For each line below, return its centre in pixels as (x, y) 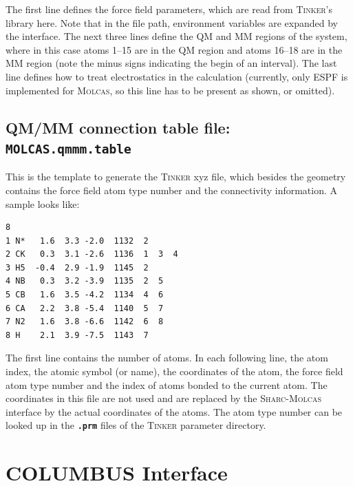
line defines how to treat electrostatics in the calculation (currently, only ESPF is (177, 76)
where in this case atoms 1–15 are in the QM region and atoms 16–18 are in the (174, 49)
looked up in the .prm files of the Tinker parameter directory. (136, 425)
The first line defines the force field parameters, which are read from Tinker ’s (169, 9)
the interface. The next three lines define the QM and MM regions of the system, (176, 36)
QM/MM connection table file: (118, 127)
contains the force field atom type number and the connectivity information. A (172, 190)
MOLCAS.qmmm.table (68, 149)
